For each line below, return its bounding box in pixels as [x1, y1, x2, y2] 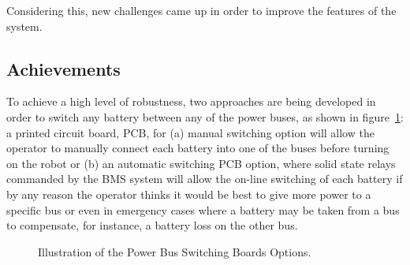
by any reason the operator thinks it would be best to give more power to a [6, 185, 371, 202]
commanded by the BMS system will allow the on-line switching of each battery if [6, 170, 403, 187]
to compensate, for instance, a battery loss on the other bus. [6, 217, 298, 233]
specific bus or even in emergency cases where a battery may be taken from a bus [6, 201, 400, 218]
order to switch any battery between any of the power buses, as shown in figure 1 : [6, 108, 404, 125]
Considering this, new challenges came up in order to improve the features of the [6, 2, 397, 18]
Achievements [6, 56, 121, 80]
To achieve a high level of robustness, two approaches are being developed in [6, 93, 376, 110]
